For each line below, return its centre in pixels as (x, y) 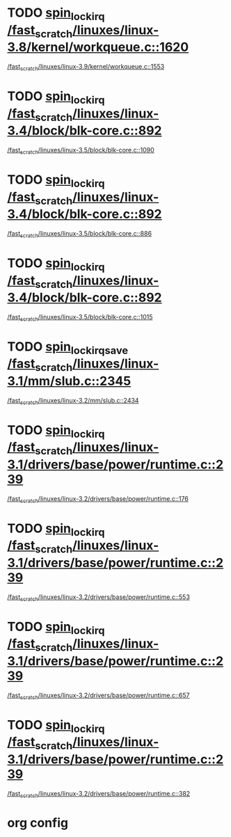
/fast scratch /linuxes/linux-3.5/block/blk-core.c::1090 (81, 151)
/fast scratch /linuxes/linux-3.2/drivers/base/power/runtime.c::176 (98, 499)
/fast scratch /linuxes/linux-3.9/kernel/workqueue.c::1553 (86, 67)
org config (38, 823)
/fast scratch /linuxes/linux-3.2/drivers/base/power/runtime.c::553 (98, 598)
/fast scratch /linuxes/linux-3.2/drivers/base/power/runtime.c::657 (98, 696)
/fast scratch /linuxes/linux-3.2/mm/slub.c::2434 (73, 401)
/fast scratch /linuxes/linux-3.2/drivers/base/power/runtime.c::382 (99, 794)
